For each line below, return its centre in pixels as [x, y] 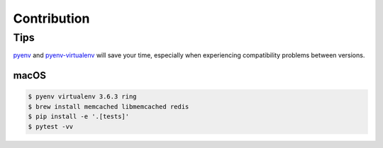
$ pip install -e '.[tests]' [79, 116]
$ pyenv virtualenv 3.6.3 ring [83, 97]
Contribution [51, 18]
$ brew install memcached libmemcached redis [109, 107]
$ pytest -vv [51, 126]
